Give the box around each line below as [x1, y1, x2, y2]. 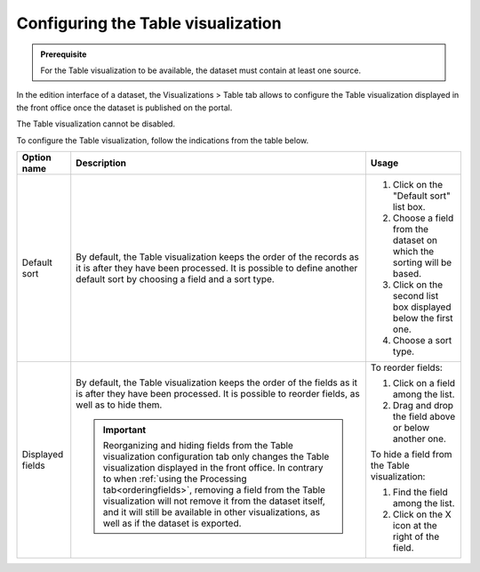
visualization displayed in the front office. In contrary [102, 461, 324, 473]
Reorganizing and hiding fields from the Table [102, 439, 293, 451]
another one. [392, 432, 446, 445]
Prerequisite [40, 49, 87, 60]
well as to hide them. [76, 399, 163, 411]
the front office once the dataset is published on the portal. [16, 102, 233, 113]
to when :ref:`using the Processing [102, 472, 248, 485]
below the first [392, 311, 453, 324]
